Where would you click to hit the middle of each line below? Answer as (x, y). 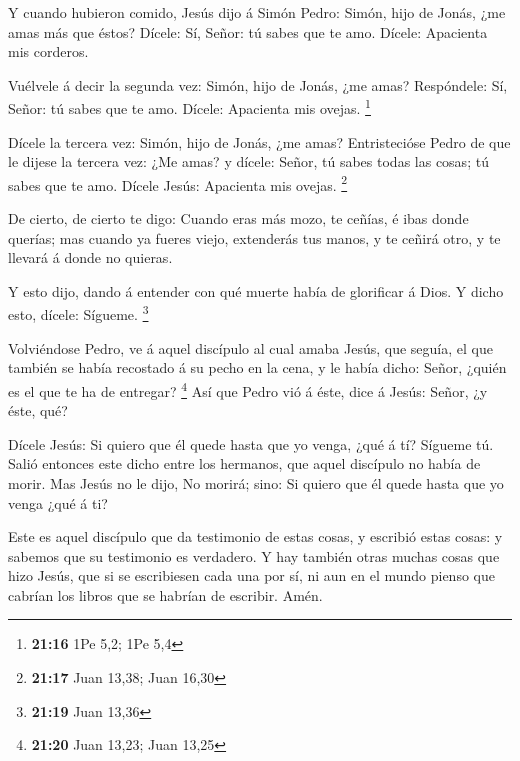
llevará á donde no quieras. (90, 257)
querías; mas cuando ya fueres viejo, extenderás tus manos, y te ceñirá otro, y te (254, 237)
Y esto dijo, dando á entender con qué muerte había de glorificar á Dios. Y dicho (256, 290)
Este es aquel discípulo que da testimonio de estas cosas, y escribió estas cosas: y (255, 536)
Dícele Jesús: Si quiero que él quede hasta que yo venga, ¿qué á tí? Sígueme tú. (251, 443)
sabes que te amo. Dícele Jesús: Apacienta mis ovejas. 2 (178, 183)
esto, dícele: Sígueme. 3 (78, 313)
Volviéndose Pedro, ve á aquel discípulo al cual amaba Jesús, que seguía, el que (250, 347)
